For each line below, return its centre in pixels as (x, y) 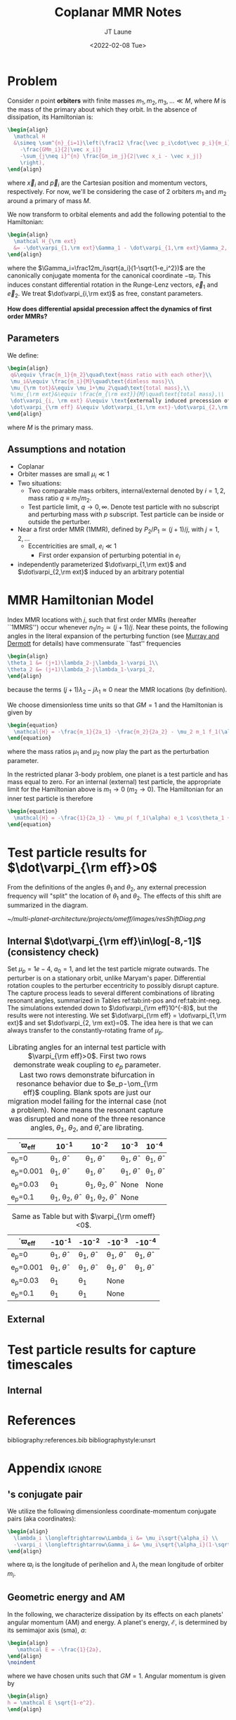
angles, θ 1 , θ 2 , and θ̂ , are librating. (87, 1128)
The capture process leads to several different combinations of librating (111, 993)
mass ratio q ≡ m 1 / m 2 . (60, 499)
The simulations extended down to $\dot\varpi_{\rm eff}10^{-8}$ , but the (112, 1008)
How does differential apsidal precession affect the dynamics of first (110, 309)
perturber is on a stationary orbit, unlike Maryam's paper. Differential (106, 978)
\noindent (22, 1662)
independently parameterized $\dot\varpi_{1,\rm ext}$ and (102, 564)
